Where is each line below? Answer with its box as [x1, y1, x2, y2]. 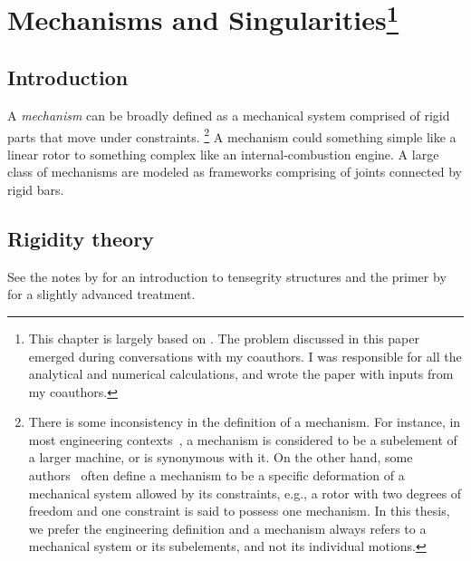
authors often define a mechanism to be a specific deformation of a [28, 466, 405, 485]
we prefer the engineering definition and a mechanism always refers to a [28, 518, 427, 537]
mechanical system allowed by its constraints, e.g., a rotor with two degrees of [28, 483, 462, 502]
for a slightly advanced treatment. [7, 285, 196, 304]
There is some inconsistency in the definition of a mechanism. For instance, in [28, 412, 461, 431]
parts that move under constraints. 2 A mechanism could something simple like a [7, 124, 457, 146]
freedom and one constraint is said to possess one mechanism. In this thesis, [28, 501, 450, 520]
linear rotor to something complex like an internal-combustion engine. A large [7, 144, 439, 163]
